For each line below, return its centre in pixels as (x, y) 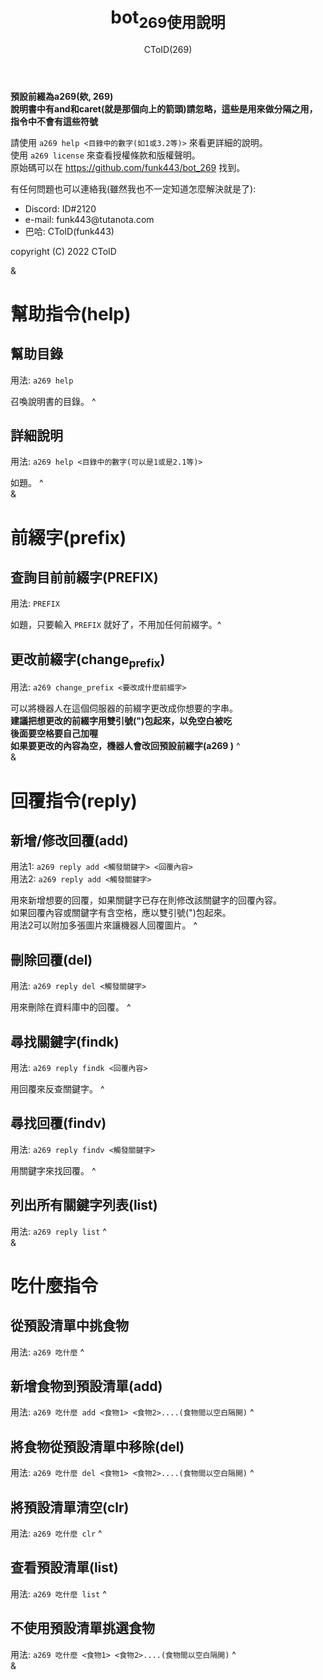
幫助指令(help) (71, 313)
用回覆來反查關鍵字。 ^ (57, 1088)
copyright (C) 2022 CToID (63, 251)
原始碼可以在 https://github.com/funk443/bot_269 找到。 (128, 167)
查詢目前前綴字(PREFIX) (84, 577)
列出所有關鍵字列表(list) (84, 1205)
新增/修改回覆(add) (69, 840)
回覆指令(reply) (74, 800)
